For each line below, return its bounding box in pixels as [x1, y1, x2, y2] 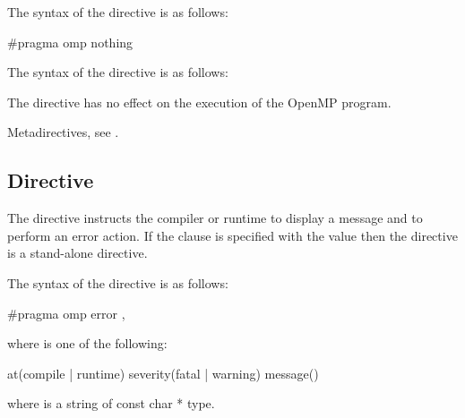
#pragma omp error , [7, 303, 125, 322]
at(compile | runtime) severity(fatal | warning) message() [7, 363, 319, 382]
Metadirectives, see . [7, 123, 119, 141]
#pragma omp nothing [7, 32, 133, 51]
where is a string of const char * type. [7, 394, 215, 413]
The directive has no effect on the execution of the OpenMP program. [7, 92, 392, 111]
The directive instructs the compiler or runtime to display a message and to [7, 209, 423, 227]
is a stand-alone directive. [7, 243, 148, 262]
